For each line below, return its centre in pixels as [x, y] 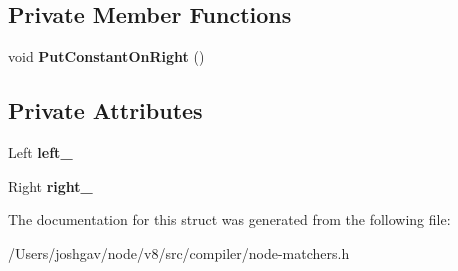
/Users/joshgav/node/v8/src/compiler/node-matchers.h [179, 252]
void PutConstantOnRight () [106, 56]
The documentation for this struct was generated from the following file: [229, 219]
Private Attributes [105, 110]
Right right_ [50, 185]
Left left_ [40, 152]
